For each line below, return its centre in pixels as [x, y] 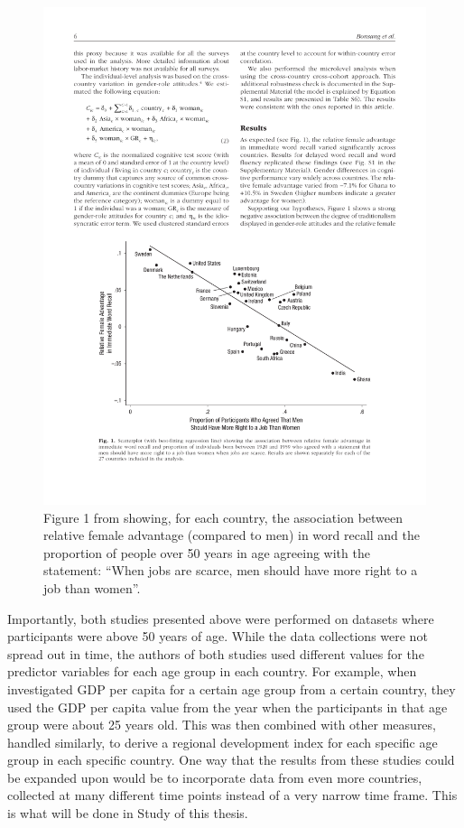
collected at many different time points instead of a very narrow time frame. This [232, 795]
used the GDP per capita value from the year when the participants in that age [227, 707]
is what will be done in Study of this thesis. [128, 813]
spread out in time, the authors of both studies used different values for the [216, 653]
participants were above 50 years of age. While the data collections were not [218, 636]
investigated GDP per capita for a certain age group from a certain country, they [232, 688]
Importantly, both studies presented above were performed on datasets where [221, 618]
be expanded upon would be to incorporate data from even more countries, [215, 777]
